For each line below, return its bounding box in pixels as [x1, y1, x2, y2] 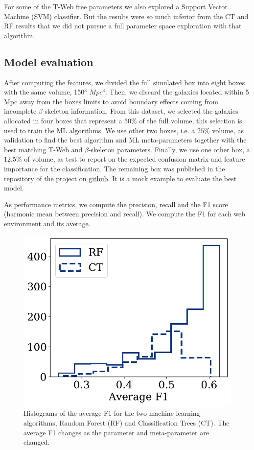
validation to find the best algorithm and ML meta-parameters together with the [4, 135, 247, 145]
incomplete [4, 106, 37, 116]
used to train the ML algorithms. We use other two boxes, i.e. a [4, 125, 195, 135]
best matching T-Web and [4, 144, 83, 154]
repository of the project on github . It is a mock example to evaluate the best [4, 173, 237, 183]
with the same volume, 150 [4, 87, 85, 97]
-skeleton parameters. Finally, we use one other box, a [88, 144, 250, 154]
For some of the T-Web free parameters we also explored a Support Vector [4, 1, 228, 11]
